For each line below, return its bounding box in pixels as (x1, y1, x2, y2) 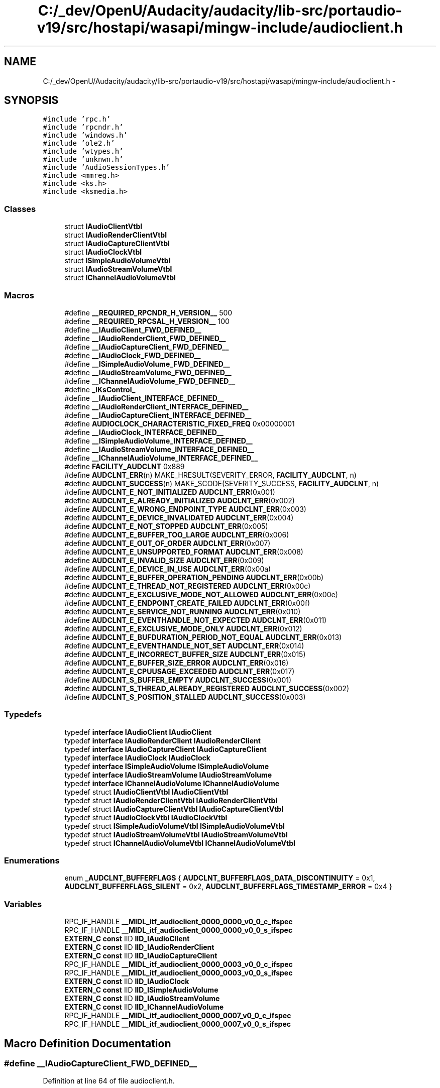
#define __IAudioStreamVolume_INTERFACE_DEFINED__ (64, 445, 254, 454)
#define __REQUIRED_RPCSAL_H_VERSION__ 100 (64, 316, 230, 325)
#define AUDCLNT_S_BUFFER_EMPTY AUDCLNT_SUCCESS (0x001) (64, 675, 292, 684)
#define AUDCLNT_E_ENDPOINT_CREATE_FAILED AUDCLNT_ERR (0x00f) (64, 598, 310, 607)
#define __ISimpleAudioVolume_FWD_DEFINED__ (64, 359, 230, 368)
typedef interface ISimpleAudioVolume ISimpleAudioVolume (64, 761, 269, 771)
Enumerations (4, 855, 60, 866)
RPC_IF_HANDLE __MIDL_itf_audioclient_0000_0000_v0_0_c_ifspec (64, 917, 293, 926)
